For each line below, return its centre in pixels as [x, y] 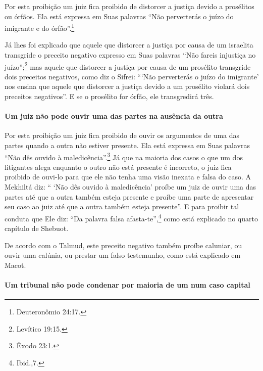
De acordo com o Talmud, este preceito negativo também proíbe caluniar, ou [123, 245]
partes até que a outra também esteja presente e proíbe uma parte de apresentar [129, 196]
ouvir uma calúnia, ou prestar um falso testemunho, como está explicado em [123, 255]
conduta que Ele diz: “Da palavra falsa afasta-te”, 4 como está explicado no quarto [131, 217]
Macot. [15, 265]
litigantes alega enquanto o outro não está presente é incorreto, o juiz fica [118, 167]
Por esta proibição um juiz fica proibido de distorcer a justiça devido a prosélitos [129, 6]
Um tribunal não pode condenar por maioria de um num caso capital [127, 285]
